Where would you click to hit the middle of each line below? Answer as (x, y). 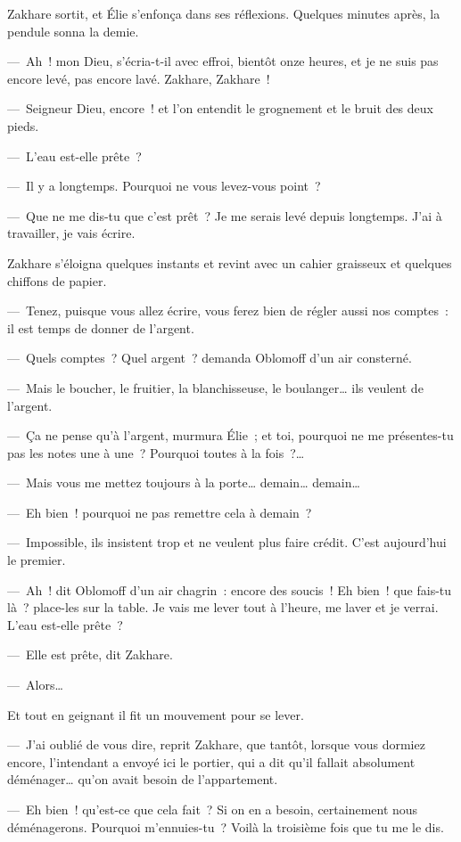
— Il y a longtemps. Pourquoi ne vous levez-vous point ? (164, 186)
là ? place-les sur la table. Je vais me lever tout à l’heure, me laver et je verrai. (223, 607)
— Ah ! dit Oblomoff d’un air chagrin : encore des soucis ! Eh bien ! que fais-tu (230, 589)
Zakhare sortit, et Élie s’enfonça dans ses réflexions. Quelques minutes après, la (224, 13)
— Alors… (35, 685)
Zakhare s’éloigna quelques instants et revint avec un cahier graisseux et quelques (230, 262)
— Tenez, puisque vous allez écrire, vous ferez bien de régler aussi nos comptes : (228, 311)
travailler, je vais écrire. (71, 233)
